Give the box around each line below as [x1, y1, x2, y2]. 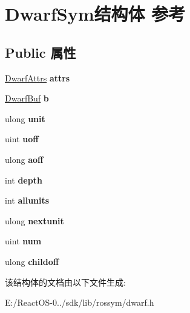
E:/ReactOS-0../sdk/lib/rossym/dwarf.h [5, 296, 154, 309]
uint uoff [5, 132, 39, 145]
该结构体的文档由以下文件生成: [5, 275, 126, 288]
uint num [5, 235, 42, 247]
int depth [5, 173, 42, 186]
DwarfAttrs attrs [5, 71, 70, 84]
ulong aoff [5, 153, 44, 165]
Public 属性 [5, 43, 76, 61]
